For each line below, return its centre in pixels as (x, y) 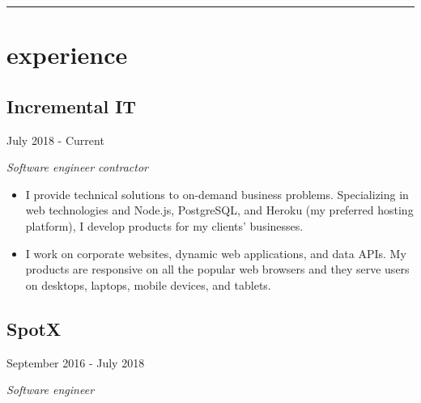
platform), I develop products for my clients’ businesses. (164, 225)
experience (67, 55)
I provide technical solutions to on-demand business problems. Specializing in (217, 194)
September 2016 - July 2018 (76, 362)
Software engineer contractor (77, 167)
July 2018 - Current (55, 140)
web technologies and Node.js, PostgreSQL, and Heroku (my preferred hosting (219, 210)
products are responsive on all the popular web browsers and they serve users (217, 269)
